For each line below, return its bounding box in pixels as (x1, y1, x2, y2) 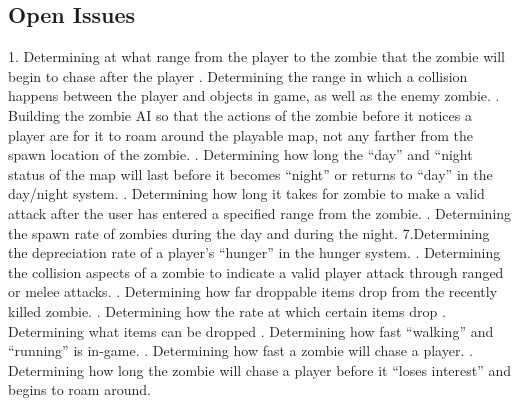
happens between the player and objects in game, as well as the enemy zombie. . (8, 85, 500, 106)
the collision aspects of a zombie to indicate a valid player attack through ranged (8, 261, 504, 282)
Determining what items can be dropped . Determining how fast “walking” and (8, 320, 494, 341)
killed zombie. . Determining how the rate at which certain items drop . (8, 300, 446, 321)
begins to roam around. (8, 379, 151, 400)
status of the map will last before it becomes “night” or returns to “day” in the (8, 163, 493, 184)
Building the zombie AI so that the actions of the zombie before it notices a (8, 104, 472, 125)
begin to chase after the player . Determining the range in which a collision (8, 65, 468, 86)
